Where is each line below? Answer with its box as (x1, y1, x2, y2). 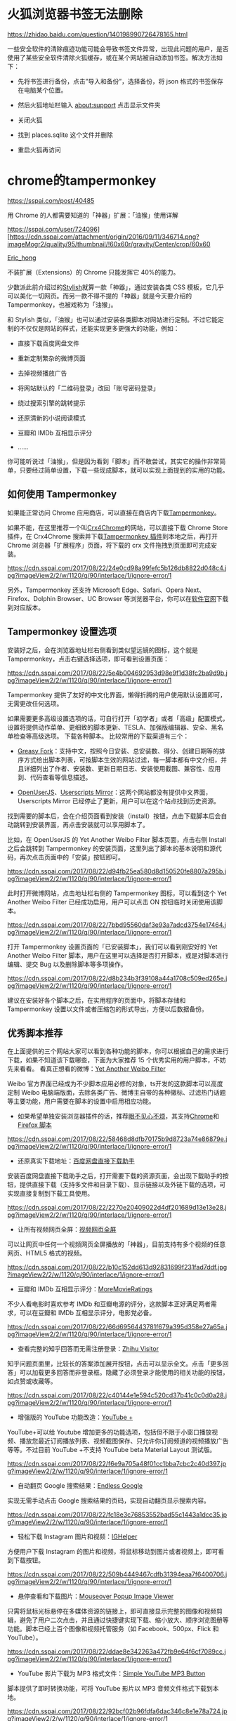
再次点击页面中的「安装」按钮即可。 (19, 852, 124, 861)
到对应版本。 (7, 603, 44, 612)
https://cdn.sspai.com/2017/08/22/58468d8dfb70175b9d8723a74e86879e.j (7, 1135, 228, 1143)
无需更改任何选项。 (7, 699, 63, 708)
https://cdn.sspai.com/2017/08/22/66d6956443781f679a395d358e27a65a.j (7, 1323, 228, 1331)
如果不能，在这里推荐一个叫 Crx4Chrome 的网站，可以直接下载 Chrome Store (7, 523, 228, 532)
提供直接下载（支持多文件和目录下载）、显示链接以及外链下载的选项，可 (19, 1180, 226, 1189)
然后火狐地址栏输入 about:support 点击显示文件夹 (17, 100, 161, 109)
